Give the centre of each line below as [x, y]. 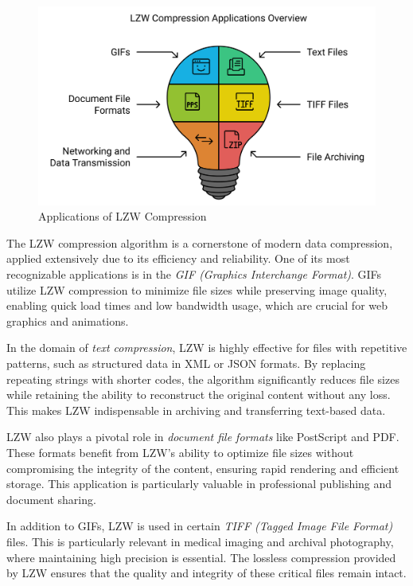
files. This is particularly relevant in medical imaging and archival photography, [200, 541]
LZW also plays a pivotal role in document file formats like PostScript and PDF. [203, 437]
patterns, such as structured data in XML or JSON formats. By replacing [186, 363]
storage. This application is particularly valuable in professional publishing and [199, 484]
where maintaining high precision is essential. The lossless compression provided [201, 557]
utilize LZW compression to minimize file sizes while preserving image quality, [197, 289]
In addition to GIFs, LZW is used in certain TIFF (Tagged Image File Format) [200, 526]
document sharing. [51, 499]
